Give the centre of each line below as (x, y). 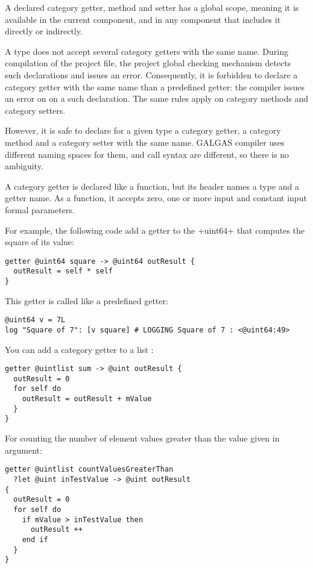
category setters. (35, 110)
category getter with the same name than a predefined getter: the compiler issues (155, 86)
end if (35, 539)
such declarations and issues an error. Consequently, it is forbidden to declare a (151, 74)
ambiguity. (24, 166)
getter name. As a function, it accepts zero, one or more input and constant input (156, 198)
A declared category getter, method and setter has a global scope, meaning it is (152, 7)
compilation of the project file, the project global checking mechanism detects (148, 63)
